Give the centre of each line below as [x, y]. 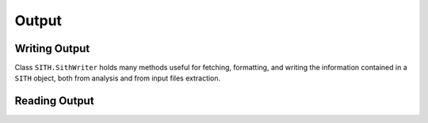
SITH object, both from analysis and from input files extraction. [118, 78]
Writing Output [52, 48]
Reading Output [54, 101]
